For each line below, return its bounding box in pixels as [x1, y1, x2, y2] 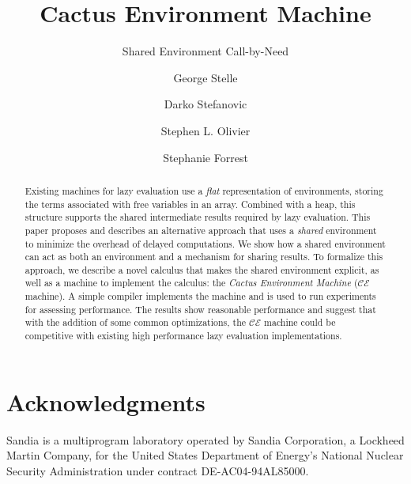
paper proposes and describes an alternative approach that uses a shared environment [25, 223, 377, 236]
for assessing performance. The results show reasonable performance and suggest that [25, 302, 376, 316]
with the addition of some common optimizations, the [25, 316, 247, 329]
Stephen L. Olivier [160, 122, 251, 138]
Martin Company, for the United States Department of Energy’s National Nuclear [6, 447, 404, 463]
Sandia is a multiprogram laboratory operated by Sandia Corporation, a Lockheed [6, 431, 405, 448]
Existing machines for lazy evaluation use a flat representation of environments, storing [25, 183, 383, 197]
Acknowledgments [6, 385, 205, 418]
